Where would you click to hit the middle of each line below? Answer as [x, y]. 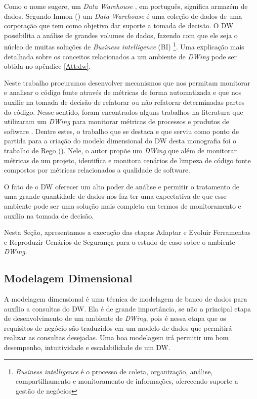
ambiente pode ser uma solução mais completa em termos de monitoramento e [123, 205]
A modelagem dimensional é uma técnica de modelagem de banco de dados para [126, 299]
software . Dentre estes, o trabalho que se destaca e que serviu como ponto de [122, 131]
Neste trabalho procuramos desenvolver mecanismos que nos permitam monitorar [127, 82]
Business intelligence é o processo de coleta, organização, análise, [114, 371]
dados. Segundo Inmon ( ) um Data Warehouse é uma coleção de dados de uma [123, 16]
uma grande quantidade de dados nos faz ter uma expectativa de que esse [115, 196]
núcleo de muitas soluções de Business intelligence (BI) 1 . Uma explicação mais [124, 46]
